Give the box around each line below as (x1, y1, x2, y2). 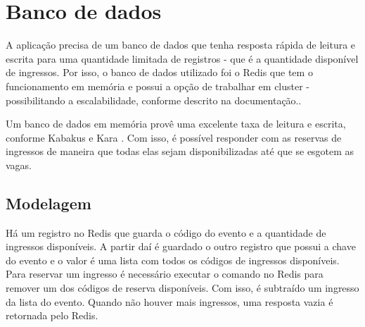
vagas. (6, 157, 32, 172)
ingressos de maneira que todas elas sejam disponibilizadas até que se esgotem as (6, 144, 354, 159)
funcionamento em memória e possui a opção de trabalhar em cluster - (6, 78, 310, 93)
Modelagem (6, 192, 91, 214)
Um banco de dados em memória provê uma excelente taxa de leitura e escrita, (6, 116, 346, 131)
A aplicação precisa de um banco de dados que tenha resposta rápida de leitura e (6, 37, 356, 52)
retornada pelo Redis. (6, 308, 98, 323)
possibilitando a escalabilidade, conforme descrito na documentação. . (6, 92, 302, 107)
